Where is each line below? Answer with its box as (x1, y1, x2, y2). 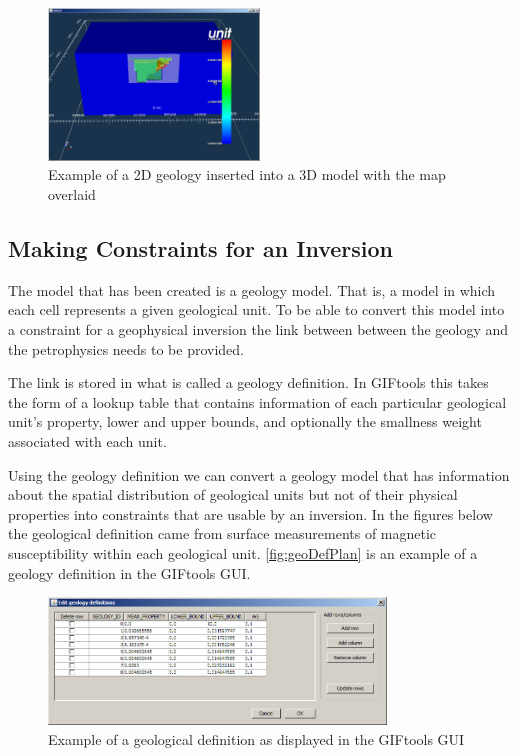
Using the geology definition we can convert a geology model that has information (8, 464, 510, 485)
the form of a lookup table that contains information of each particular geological (8, 391, 507, 412)
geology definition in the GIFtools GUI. (8, 562, 251, 583)
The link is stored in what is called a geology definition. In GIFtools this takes (8, 372, 489, 393)
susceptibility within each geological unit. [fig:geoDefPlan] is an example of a (8, 543, 478, 563)
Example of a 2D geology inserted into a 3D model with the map (48, 164, 446, 185)
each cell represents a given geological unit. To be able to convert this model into (8, 299, 505, 320)
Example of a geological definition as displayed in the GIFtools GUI (48, 728, 465, 749)
